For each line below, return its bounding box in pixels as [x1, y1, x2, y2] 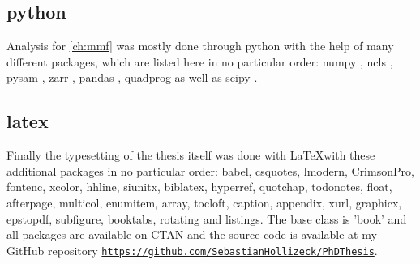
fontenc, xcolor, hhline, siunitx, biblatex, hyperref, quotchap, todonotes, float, [6, 178, 392, 195]
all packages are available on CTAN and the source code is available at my [6, 226, 377, 243]
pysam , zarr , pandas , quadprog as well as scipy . [6, 69, 258, 86]
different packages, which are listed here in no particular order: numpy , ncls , [6, 53, 393, 70]
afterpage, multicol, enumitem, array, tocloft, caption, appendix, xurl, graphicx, [6, 194, 402, 211]
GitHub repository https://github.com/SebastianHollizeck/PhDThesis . [6, 241, 378, 258]
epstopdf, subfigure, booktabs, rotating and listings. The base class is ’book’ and [6, 210, 407, 227]
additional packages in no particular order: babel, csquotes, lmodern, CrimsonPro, [6, 162, 414, 179]
